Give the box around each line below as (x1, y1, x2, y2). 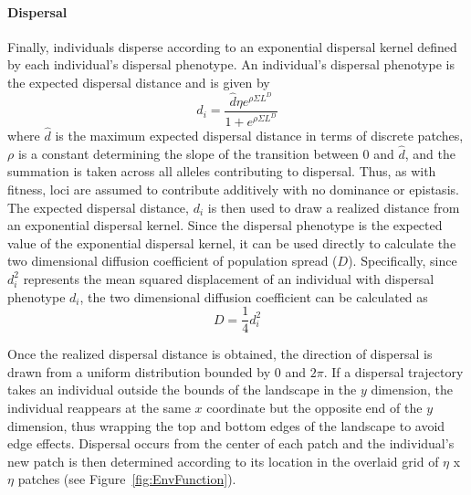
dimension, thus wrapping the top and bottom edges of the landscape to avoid (7, 416, 445, 435)
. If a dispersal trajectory (323, 362, 464, 381)
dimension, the (371, 380, 453, 399)
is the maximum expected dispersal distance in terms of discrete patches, (55, 125, 464, 144)
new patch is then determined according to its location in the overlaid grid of (7, 451, 439, 470)
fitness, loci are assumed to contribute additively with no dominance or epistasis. (7, 179, 459, 198)
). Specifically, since (348, 251, 457, 270)
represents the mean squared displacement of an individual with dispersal (23, 269, 434, 288)
